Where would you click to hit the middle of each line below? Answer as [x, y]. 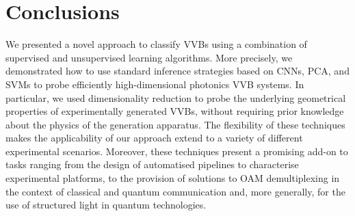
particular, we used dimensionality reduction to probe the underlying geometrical [176, 97]
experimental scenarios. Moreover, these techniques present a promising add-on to [177, 151]
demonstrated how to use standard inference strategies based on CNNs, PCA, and [177, 71]
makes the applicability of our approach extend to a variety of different [154, 138]
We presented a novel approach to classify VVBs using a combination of [156, 44]
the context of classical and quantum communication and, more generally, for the [175, 191]
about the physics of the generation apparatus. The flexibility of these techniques [175, 124]
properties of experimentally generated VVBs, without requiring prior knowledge [175, 111]
